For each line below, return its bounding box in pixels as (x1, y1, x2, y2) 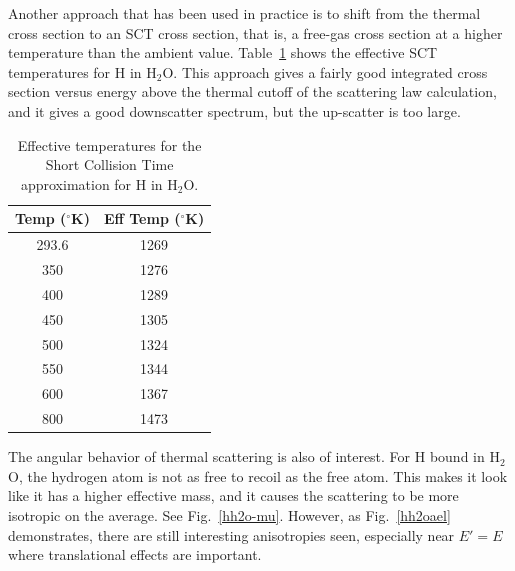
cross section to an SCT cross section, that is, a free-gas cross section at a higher (8, 22, 503, 43)
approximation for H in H (20, 173, 178, 194)
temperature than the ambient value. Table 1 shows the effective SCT (8, 42, 438, 63)
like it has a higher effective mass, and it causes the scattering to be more (8, 485, 459, 506)
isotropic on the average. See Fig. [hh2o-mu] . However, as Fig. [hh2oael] (8, 504, 451, 525)
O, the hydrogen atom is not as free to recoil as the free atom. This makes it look (8, 465, 508, 486)
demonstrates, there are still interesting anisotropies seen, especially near (8, 524, 455, 545)
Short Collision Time (45, 154, 174, 175)
